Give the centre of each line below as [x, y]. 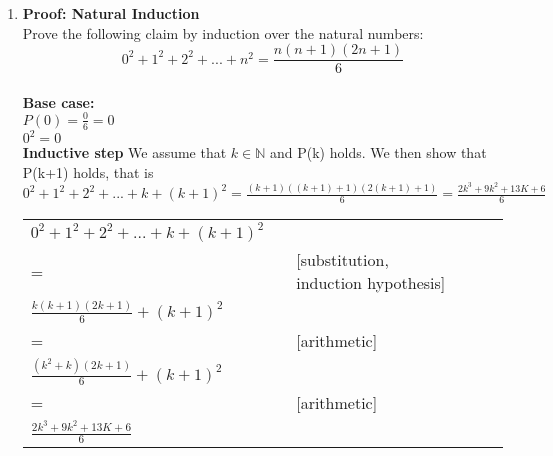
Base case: [58, 101]
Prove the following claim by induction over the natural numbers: [223, 32]
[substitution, [342, 260]
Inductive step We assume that [124, 152]
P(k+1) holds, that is [88, 171]
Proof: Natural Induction [111, 13]
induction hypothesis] [371, 283]
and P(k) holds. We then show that [378, 152]
